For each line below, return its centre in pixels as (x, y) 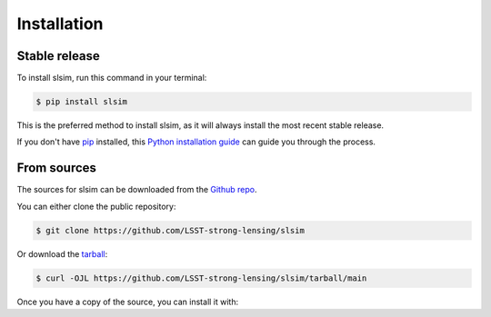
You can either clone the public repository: (96, 206)
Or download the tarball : (62, 253)
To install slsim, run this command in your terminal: (112, 78)
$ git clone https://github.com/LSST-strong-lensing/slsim (170, 230)
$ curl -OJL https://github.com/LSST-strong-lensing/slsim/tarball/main (201, 278)
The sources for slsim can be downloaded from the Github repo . (137, 190)
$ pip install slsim (81, 102)
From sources (57, 168)
